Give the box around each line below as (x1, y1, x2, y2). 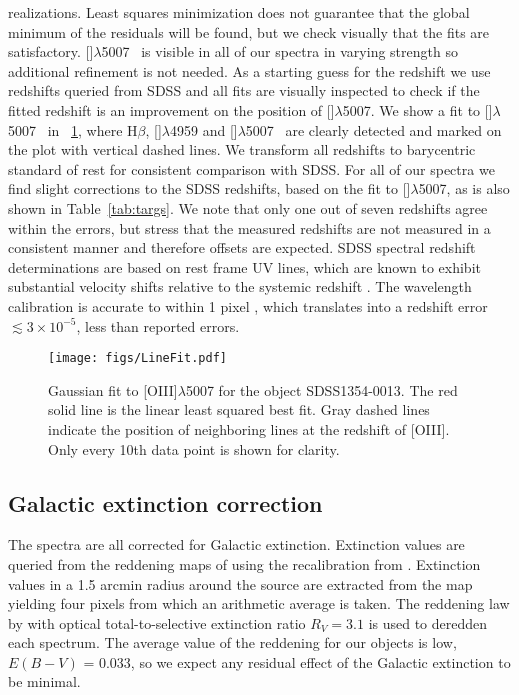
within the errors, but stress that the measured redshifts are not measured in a (8, 217, 491, 238)
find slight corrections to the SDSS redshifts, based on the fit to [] (8, 178, 411, 199)
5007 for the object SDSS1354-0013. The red (185, 379, 458, 400)
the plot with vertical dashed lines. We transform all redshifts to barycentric (8, 139, 476, 160)
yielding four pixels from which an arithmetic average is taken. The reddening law (8, 593, 510, 614)
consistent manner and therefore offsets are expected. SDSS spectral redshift (8, 237, 476, 258)
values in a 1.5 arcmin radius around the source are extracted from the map (8, 573, 473, 594)
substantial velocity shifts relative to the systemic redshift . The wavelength (8, 276, 472, 297)
